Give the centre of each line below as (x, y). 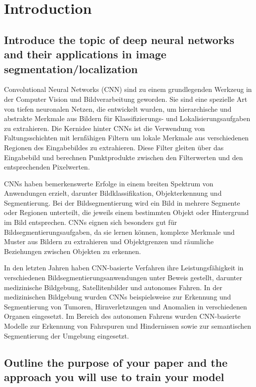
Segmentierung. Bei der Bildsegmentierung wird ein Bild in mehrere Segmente (122, 202)
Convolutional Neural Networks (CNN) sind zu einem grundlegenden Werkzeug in (128, 89)
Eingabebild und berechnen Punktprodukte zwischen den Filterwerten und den (124, 157)
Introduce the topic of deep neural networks (119, 39)
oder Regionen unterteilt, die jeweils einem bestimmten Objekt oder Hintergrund (127, 212)
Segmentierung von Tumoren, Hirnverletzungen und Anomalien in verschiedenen (126, 306)
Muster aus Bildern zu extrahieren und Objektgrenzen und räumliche (109, 241)
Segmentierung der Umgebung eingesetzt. (66, 335)
